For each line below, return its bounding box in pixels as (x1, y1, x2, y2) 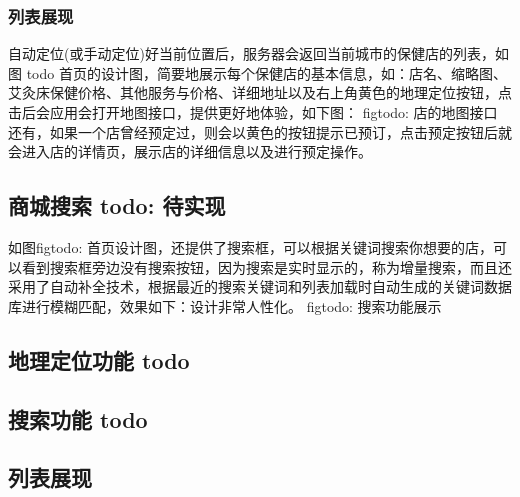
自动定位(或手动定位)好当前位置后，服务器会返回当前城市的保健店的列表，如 (8, 43, 509, 64)
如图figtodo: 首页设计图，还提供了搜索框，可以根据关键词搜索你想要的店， (8, 236, 493, 257)
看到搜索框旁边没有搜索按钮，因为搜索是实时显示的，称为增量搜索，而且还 (21, 256, 512, 277)
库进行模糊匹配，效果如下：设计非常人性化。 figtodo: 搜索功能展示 (8, 295, 442, 316)
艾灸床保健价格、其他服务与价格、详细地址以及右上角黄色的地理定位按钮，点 (8, 82, 512, 103)
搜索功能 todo (8, 403, 148, 434)
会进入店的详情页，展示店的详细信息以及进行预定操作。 (8, 141, 372, 162)
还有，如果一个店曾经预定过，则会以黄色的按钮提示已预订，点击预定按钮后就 (8, 121, 512, 142)
